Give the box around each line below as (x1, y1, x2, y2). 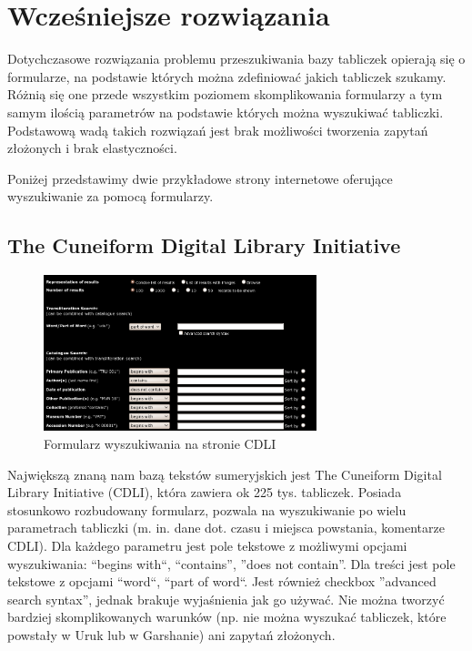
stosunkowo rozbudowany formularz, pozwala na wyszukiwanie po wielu (7, 500, 407, 519)
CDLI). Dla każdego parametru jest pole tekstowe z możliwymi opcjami (7, 536, 407, 555)
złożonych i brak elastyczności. (7, 138, 177, 158)
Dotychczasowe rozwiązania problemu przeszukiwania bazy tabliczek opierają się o (7, 49, 466, 68)
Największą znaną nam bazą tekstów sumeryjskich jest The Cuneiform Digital (7, 464, 442, 483)
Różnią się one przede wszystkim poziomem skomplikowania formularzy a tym (7, 85, 443, 104)
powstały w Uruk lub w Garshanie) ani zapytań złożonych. (7, 625, 336, 644)
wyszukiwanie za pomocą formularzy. (7, 187, 214, 206)
